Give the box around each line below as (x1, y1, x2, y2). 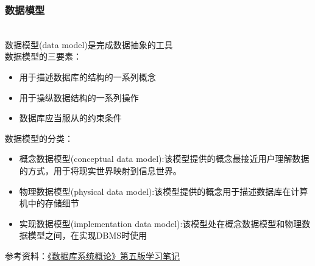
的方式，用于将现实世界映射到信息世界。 (19, 164, 182, 177)
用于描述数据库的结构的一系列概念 (19, 71, 156, 83)
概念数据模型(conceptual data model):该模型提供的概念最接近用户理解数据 (19, 152, 310, 165)
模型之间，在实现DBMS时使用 (27, 229, 147, 242)
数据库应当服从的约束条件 (19, 111, 122, 124)
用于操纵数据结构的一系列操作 (19, 91, 139, 103)
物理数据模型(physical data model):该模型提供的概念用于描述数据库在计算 (19, 184, 308, 197)
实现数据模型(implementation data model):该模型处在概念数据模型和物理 (19, 217, 302, 229)
